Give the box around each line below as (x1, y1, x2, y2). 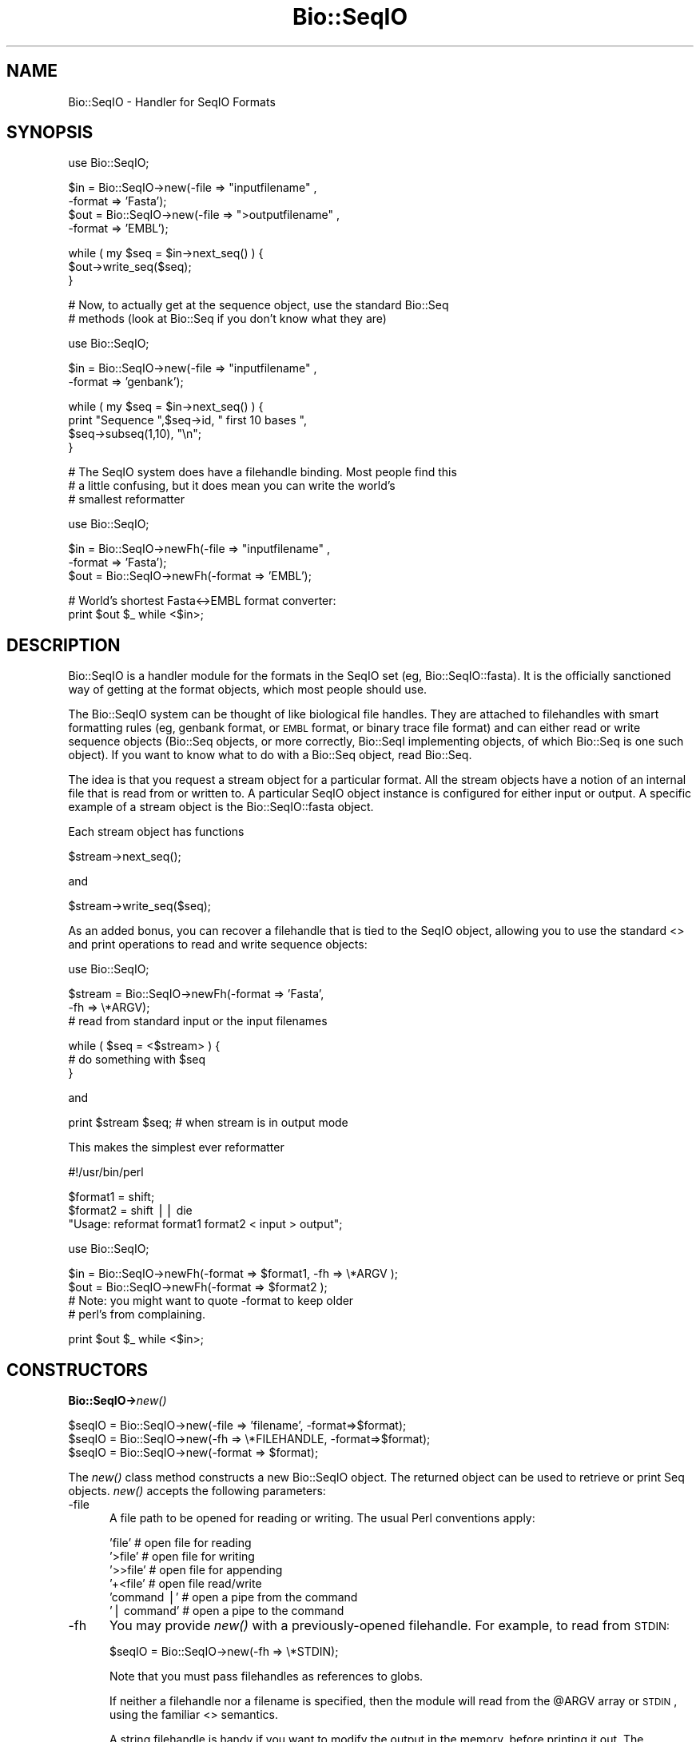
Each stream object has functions (68, 825, 245, 839)
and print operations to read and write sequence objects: (68, 937, 368, 952)
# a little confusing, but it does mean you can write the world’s (68, 479, 396, 493)
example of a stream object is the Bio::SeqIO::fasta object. (68, 800, 374, 814)
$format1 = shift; (68, 1190, 155, 1204)
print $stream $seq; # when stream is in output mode (68, 1116, 348, 1130)
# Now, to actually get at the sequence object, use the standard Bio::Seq (68, 298, 449, 312)
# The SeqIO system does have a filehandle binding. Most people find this (68, 465, 457, 479)
